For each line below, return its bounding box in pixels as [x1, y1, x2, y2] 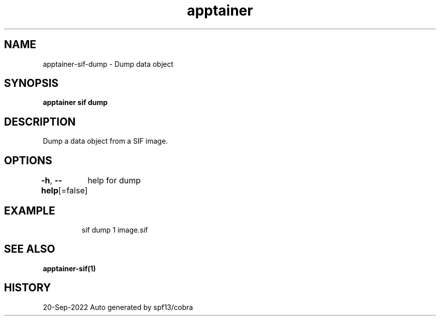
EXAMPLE [4, 204, 55, 217]
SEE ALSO [4, 243, 55, 256]
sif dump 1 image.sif [81, 225, 148, 234]
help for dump [87, 175, 141, 186]
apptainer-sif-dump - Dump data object [43, 59, 174, 68]
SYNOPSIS [4, 77, 59, 90]
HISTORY [4, 281, 51, 294]
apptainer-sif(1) [43, 264, 96, 273]
